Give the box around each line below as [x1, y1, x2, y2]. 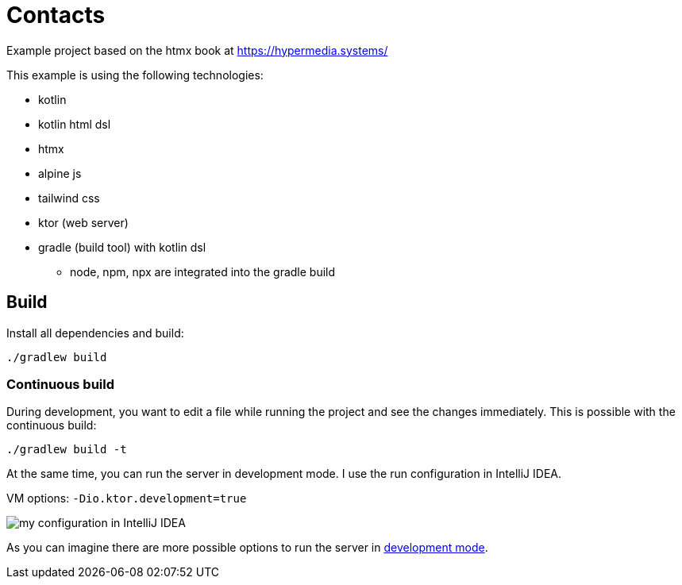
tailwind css [38, 191, 100, 205]
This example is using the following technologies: [6, 67, 264, 82]
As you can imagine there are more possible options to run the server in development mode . [6, 541, 488, 555]
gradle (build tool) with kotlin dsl [38, 240, 206, 254]
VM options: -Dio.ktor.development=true [6, 491, 247, 506]
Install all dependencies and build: [6, 325, 184, 340]
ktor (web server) [38, 215, 129, 229]
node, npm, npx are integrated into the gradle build [70, 264, 336, 279]
